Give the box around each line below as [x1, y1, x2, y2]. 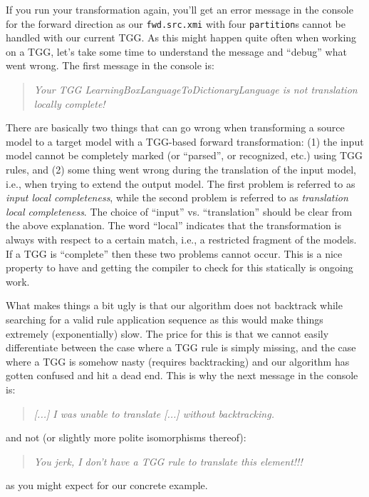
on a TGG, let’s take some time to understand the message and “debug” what [6, 44, 347, 59]
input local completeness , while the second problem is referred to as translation [6, 190, 348, 205]
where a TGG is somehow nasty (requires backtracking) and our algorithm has [6, 353, 350, 368]
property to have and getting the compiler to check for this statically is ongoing [6, 260, 353, 275]
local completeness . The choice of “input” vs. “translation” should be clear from [6, 204, 353, 219]
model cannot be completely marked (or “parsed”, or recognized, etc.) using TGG [6, 148, 363, 163]
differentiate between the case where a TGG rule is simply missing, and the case [6, 340, 356, 355]
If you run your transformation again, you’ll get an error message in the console [6, 2, 353, 16]
